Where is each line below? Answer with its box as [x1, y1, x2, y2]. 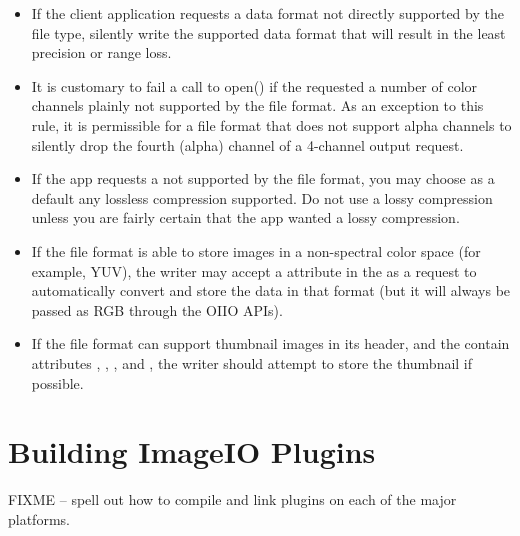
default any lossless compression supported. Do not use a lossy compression [31, 187, 493, 208]
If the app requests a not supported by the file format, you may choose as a [31, 168, 495, 189]
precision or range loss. [31, 42, 172, 63]
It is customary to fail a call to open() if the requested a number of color [31, 75, 478, 96]
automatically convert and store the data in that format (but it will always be [31, 280, 511, 301]
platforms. [8, 508, 70, 529]
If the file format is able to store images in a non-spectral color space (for [31, 240, 481, 261]
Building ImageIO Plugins [8, 431, 376, 472]
